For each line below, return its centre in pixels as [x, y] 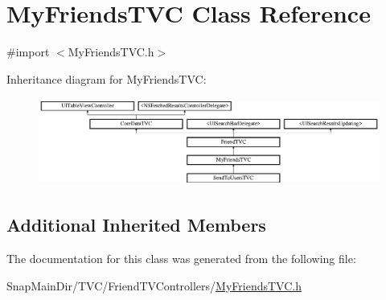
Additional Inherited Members [136, 225]
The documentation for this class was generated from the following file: [181, 258]
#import [28, 52]
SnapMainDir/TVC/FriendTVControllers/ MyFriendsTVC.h [154, 285]
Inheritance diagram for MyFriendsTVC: [107, 78]
